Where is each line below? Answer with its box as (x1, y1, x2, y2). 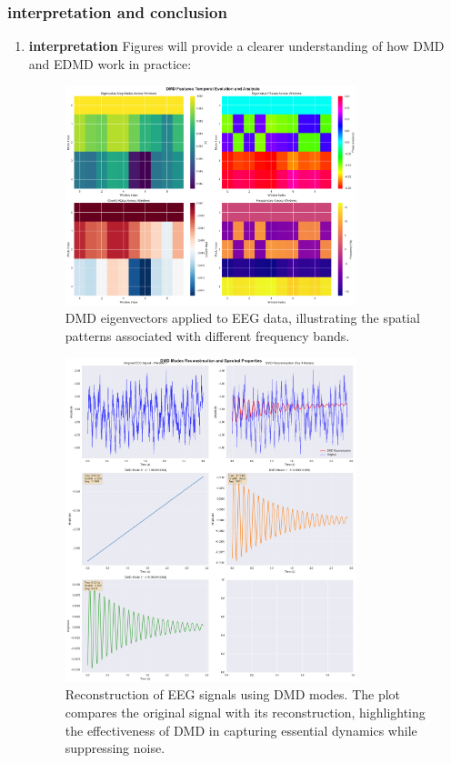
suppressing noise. (65, 738, 165, 758)
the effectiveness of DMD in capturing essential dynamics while (65, 720, 417, 739)
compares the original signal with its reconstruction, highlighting (65, 703, 426, 722)
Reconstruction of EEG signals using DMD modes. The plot (65, 685, 401, 704)
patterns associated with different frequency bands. (65, 326, 350, 345)
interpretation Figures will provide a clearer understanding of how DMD (28, 36, 445, 55)
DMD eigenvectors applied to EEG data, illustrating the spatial (65, 308, 420, 327)
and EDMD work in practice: (28, 54, 192, 73)
